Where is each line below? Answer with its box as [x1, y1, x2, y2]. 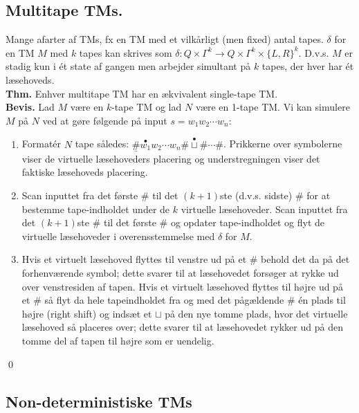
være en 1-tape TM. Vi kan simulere [195, 100, 350, 114]
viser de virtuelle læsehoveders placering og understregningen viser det [21, 151, 320, 165]
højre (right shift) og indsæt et [21, 306, 152, 320]
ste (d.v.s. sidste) [220, 187, 293, 202]
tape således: [75, 136, 129, 151]
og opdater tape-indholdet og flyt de [170, 215, 325, 230]
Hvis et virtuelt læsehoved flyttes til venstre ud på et [21, 252, 247, 266]
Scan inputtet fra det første [21, 187, 138, 202]
